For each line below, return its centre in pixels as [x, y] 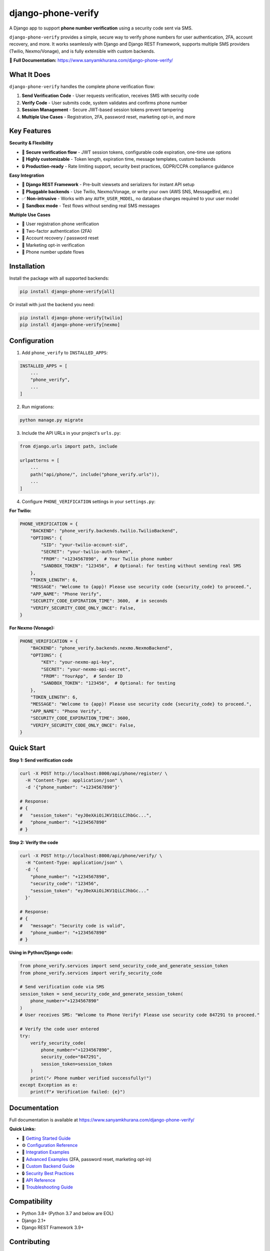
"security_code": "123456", [65, 884]
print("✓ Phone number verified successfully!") [91, 1078]
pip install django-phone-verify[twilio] [71, 318]
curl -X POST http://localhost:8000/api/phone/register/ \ [93, 773]
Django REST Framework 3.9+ [53, 1227]
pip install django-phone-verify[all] [67, 291]
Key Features [30, 131]
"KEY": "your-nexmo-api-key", [78, 662]
